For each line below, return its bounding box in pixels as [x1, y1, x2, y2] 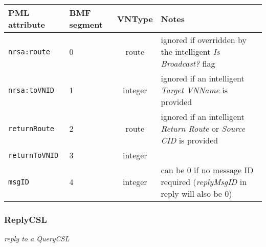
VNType [117, 12, 153, 25]
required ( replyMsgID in [161, 176, 247, 188]
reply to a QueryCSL [4, 233, 70, 244]
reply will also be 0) [161, 188, 232, 199]
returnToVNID [8, 151, 59, 159]
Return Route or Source [161, 122, 246, 134]
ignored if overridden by [161, 34, 247, 46]
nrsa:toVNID [8, 86, 55, 94]
